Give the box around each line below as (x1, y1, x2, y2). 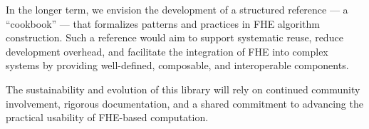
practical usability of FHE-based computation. (6, 110, 209, 125)
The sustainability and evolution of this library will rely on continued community (6, 81, 360, 96)
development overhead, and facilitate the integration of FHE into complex (6, 43, 328, 58)
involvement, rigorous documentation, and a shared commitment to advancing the (6, 96, 363, 110)
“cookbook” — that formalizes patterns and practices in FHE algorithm (6, 16, 321, 31)
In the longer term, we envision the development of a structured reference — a (6, 2, 348, 16)
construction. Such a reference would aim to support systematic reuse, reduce (6, 30, 343, 45)
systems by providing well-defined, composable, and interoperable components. (6, 58, 349, 73)
